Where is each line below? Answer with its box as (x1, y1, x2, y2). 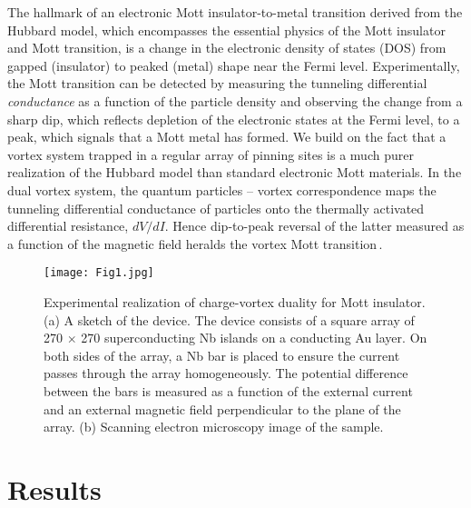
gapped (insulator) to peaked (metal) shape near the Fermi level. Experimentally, (7, 55, 460, 75)
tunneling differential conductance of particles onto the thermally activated (7, 198, 425, 217)
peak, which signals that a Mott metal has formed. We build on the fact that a (7, 127, 446, 146)
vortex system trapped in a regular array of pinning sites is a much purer (7, 144, 414, 164)
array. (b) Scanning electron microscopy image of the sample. (44, 417, 384, 436)
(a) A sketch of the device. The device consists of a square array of (44, 310, 415, 329)
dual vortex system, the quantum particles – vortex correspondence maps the (7, 180, 437, 199)
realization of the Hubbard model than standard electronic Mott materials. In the (7, 163, 462, 182)
